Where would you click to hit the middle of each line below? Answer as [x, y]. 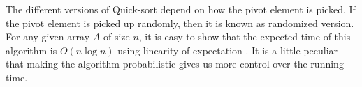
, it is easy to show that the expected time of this [245, 37]
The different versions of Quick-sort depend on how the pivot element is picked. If [181, 9]
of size [116, 37]
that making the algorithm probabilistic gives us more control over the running [175, 64]
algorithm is [31, 50]
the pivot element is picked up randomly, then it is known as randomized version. [180, 23]
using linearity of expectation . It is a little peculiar [228, 50]
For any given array [48, 37]
